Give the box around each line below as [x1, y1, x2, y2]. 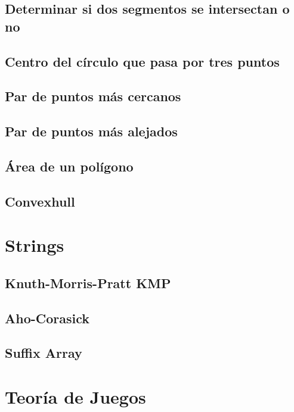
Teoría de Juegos [5, 384, 146, 408]
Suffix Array [5, 344, 82, 362]
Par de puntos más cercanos [5, 87, 181, 105]
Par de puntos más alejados [5, 122, 178, 141]
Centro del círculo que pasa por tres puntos [5, 52, 280, 70]
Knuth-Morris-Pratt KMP [5, 273, 171, 292]
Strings [5, 233, 64, 257]
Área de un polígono [5, 157, 134, 175]
